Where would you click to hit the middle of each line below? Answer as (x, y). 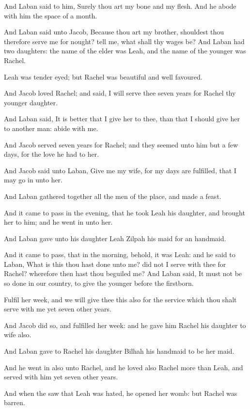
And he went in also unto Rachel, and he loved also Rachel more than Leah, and (124, 367)
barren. (15, 402)
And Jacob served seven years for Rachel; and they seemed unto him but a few (121, 144)
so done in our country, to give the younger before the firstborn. (99, 283)
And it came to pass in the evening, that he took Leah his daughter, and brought (125, 212)
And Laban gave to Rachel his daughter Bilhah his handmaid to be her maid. (119, 351)
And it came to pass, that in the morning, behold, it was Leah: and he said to (120, 254)
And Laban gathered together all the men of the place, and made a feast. (113, 196)
